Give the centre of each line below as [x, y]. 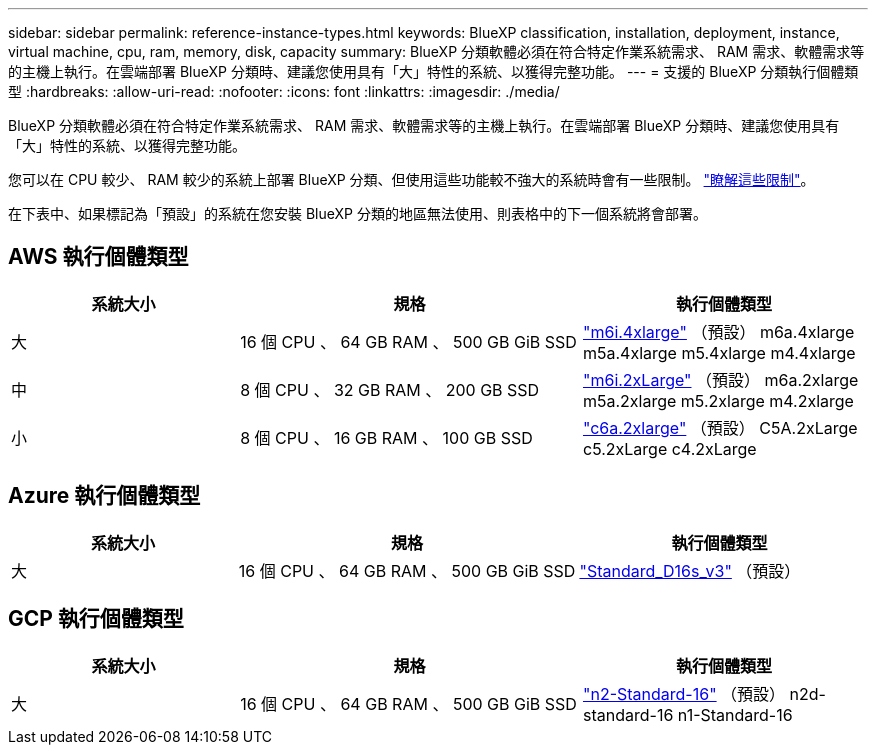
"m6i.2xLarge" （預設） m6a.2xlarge [720, 379]
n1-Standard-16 [735, 714]
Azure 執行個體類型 [104, 496]
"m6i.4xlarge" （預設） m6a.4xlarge [718, 331]
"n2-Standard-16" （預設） [684, 693]
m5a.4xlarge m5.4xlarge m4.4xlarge [719, 352]
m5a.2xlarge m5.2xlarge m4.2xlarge [718, 400]
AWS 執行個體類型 [98, 257]
